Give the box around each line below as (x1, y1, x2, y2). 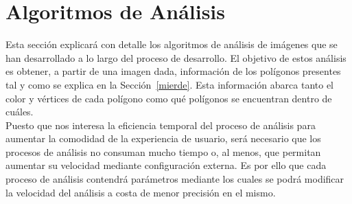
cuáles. (5, 104, 34, 119)
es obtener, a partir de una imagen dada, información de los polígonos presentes (5, 64, 341, 78)
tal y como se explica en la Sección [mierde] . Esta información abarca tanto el (5, 77, 334, 91)
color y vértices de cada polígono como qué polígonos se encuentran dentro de (5, 91, 332, 105)
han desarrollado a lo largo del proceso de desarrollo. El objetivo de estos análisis (5, 50, 347, 65)
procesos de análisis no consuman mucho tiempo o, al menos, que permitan (5, 144, 321, 159)
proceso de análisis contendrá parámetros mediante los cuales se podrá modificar (5, 172, 344, 186)
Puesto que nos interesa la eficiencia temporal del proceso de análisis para (5, 117, 316, 132)
